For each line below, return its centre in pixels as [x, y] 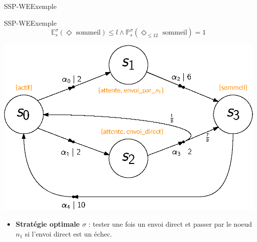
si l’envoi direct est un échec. [68, 233]
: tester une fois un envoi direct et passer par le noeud [170, 223]
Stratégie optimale [48, 223]
